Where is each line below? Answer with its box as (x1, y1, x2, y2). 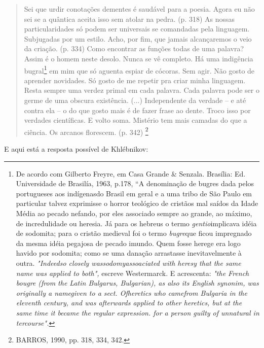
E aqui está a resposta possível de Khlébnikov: (4, 144, 148, 154)
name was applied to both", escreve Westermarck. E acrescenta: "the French (16, 267, 249, 278)
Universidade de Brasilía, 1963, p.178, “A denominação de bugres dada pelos (16, 178, 254, 189)
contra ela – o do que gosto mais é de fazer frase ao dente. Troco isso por (24, 105, 251, 115)
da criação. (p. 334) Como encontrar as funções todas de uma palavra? (24, 43, 244, 54)
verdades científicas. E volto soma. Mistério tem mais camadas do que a (24, 115, 247, 125)
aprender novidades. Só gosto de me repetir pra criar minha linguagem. (24, 75, 246, 85)
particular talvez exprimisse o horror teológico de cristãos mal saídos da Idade (16, 198, 258, 208)
